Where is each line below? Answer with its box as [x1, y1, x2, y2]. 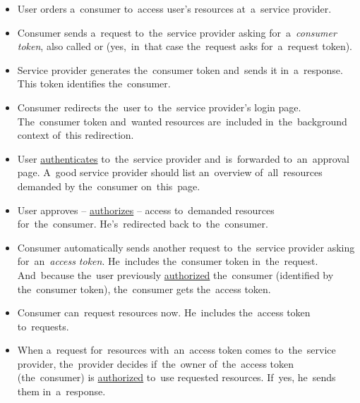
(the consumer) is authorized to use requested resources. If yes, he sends [17, 370, 336, 385]
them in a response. [17, 384, 106, 399]
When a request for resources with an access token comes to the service [17, 342, 336, 357]
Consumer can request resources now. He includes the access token [17, 305, 311, 320]
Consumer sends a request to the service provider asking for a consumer [17, 25, 337, 39]
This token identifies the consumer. [17, 76, 171, 91]
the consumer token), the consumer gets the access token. [17, 281, 271, 296]
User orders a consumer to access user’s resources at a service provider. [17, 1, 332, 15]
